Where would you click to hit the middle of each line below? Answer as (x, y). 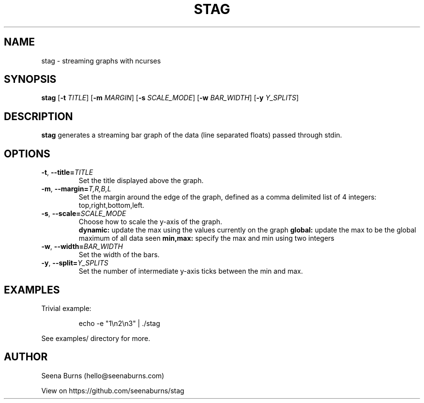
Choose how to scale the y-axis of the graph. (151, 222)
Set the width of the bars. (119, 255)
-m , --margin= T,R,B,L (76, 189)
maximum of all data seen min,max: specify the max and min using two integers (206, 238)
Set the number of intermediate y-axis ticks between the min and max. (191, 271)
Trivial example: (66, 308)
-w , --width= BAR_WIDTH (82, 247)
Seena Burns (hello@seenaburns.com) (103, 375)
